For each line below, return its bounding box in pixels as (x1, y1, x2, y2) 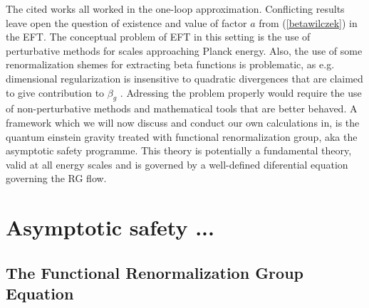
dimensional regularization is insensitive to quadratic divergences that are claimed (6, 70, 363, 85)
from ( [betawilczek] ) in (259, 15, 358, 30)
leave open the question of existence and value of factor (6, 15, 247, 30)
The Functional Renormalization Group (6, 261, 303, 283)
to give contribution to (6, 85, 105, 100)
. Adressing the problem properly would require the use (120, 85, 362, 100)
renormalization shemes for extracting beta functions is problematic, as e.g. (6, 57, 335, 72)
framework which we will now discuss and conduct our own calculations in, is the (6, 115, 360, 129)
